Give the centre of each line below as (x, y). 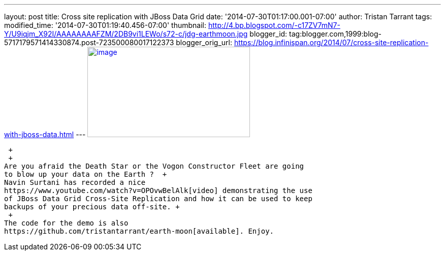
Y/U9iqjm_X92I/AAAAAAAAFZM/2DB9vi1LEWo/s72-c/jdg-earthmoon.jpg (126, 34)
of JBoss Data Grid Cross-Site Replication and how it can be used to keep (158, 199)
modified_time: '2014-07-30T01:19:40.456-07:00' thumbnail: (105, 25)
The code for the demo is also (66, 223)
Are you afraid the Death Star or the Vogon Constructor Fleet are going (154, 166)
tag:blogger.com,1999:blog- (335, 34)
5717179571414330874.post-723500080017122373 (89, 42)
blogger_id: (268, 34)
